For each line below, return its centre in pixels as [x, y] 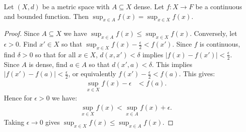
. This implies [172, 64]
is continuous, [220, 44]
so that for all [55, 54]
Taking [14, 122]
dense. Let [149, 6]
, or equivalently [92, 74]
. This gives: [197, 74]
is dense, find [48, 64]
